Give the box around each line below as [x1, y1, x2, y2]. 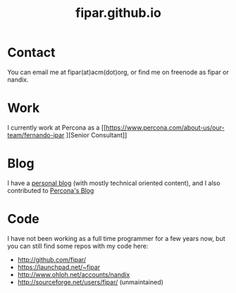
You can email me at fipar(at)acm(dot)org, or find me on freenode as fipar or [7, 68, 229, 76]
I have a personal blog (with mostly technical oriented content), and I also [7, 178, 221, 187]
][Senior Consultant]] [66, 130, 128, 139]
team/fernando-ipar [7, 130, 65, 139]
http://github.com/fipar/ [17, 255, 87, 263]
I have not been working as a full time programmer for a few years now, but [7, 234, 225, 242]
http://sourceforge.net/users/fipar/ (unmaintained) [17, 278, 164, 286]
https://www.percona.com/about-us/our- [105, 123, 225, 132]
